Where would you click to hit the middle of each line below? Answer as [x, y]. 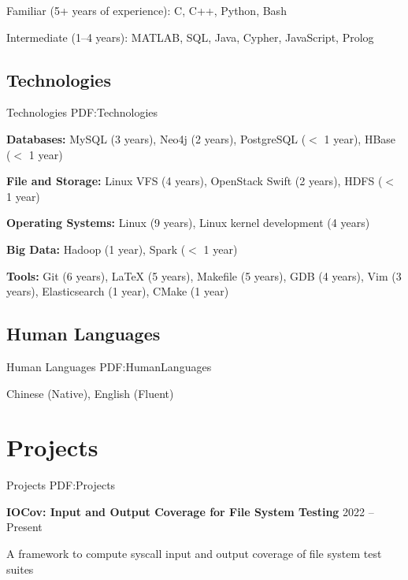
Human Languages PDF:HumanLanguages [109, 366]
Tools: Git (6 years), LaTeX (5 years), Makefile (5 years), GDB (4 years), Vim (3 [204, 275]
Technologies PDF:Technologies [82, 112]
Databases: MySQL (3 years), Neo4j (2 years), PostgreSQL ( [156, 138]
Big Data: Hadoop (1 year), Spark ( [96, 249]
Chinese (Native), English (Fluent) [90, 393]
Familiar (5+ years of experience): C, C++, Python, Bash [147, 10]
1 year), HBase [360, 138]
